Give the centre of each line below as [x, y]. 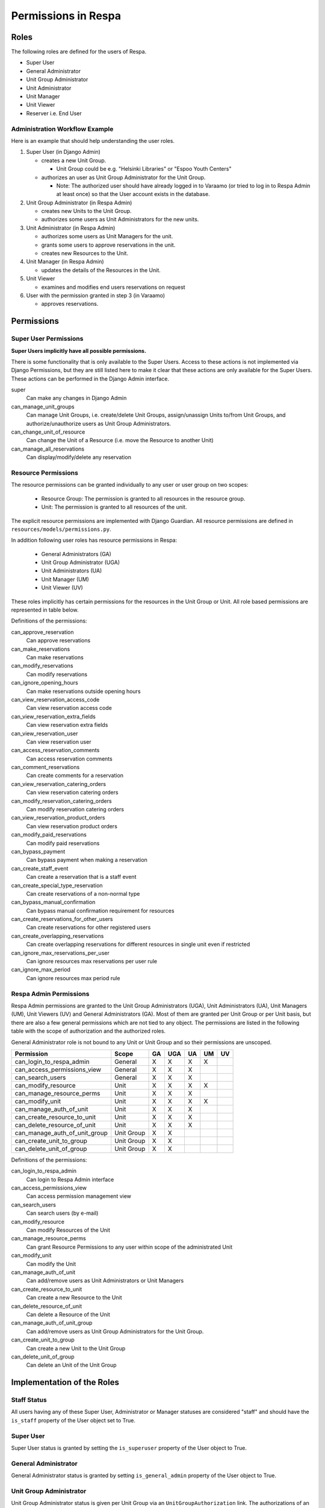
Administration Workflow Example [62, 128]
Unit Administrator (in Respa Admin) [71, 228]
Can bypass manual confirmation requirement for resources [100, 910]
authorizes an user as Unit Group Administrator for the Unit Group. [123, 177]
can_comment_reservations [45, 767]
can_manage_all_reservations [48, 449]
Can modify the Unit [51, 1264]
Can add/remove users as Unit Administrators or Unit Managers [105, 1281]
